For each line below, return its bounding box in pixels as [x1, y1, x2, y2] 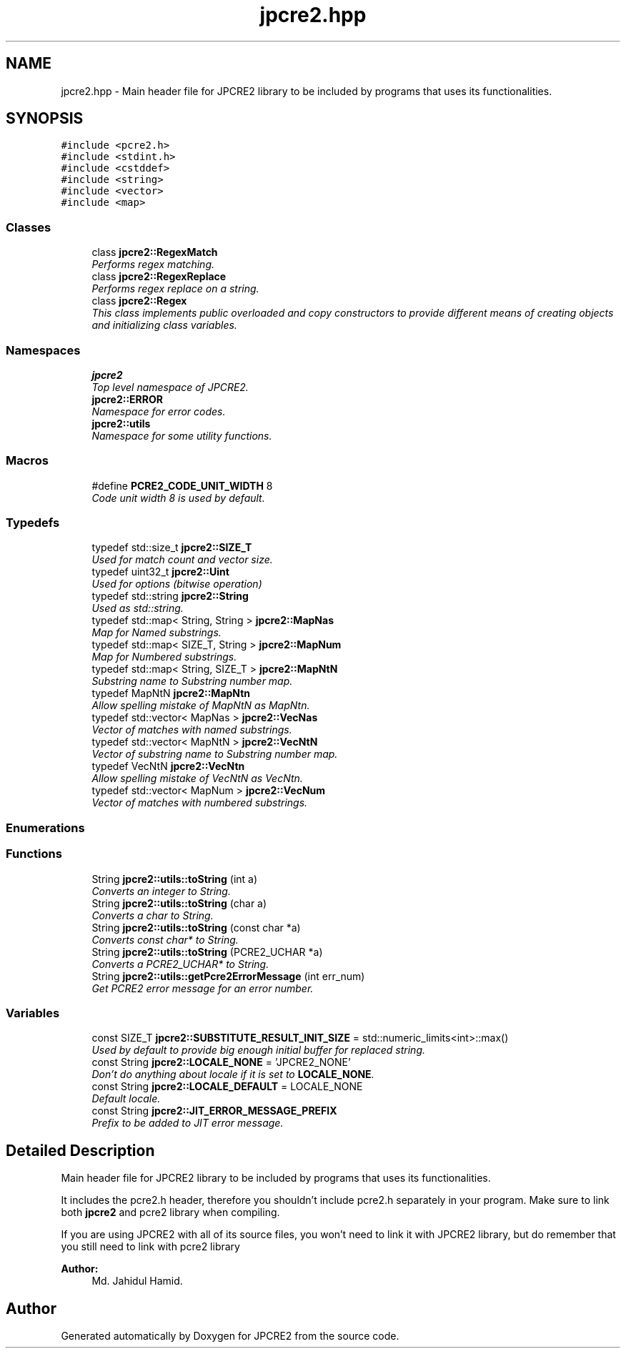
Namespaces [6, 342, 81, 357]
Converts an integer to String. [91, 884, 231, 897]
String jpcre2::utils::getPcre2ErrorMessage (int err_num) [91, 969, 365, 982]
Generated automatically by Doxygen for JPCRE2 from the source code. [61, 1330, 399, 1342]
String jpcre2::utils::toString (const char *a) [91, 921, 301, 934]
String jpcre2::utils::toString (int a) [91, 872, 258, 885]
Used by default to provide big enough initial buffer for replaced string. [91, 1044, 426, 1057]
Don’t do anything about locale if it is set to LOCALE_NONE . [91, 1068, 374, 1081]
